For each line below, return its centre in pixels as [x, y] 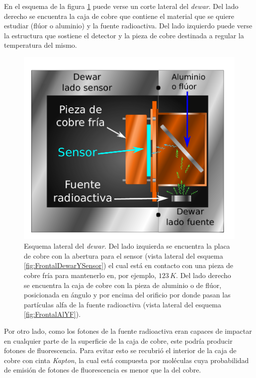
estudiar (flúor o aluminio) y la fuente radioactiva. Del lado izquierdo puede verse [128, 26]
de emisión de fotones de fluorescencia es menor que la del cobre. [103, 370]
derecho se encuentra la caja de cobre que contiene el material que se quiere [119, 16]
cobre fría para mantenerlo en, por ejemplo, [90, 275]
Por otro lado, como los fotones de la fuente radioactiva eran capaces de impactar [128, 331]
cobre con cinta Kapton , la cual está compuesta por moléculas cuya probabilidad [127, 360]
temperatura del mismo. [41, 45]
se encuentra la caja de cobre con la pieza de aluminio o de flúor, [123, 285]
